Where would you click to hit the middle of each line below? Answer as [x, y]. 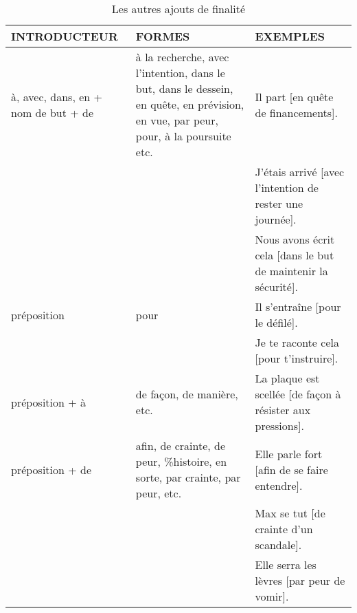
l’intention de [287, 187]
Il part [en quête [294, 96]
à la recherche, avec [182, 57]
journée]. [276, 219]
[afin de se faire [291, 469]
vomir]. [272, 596]
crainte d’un [284, 529]
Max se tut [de [290, 513]
